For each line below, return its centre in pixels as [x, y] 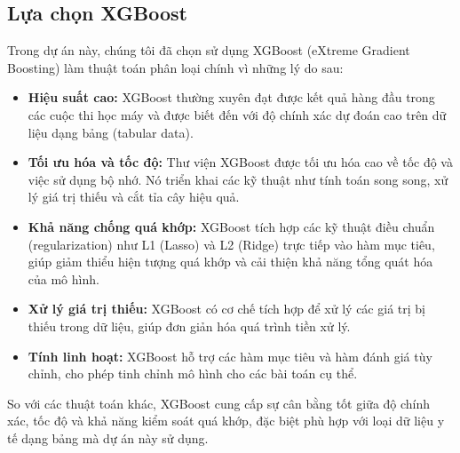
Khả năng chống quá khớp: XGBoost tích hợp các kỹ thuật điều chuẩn [231, 226]
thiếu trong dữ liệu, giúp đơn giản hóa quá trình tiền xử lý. [189, 326]
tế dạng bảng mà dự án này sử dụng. [108, 437]
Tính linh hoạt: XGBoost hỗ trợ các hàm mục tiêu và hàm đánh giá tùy [230, 356]
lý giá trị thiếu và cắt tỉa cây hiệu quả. [134, 197]
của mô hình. [63, 278]
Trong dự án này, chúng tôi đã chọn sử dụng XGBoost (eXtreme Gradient [209, 50]
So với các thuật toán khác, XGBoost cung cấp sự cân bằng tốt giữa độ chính [219, 403]
